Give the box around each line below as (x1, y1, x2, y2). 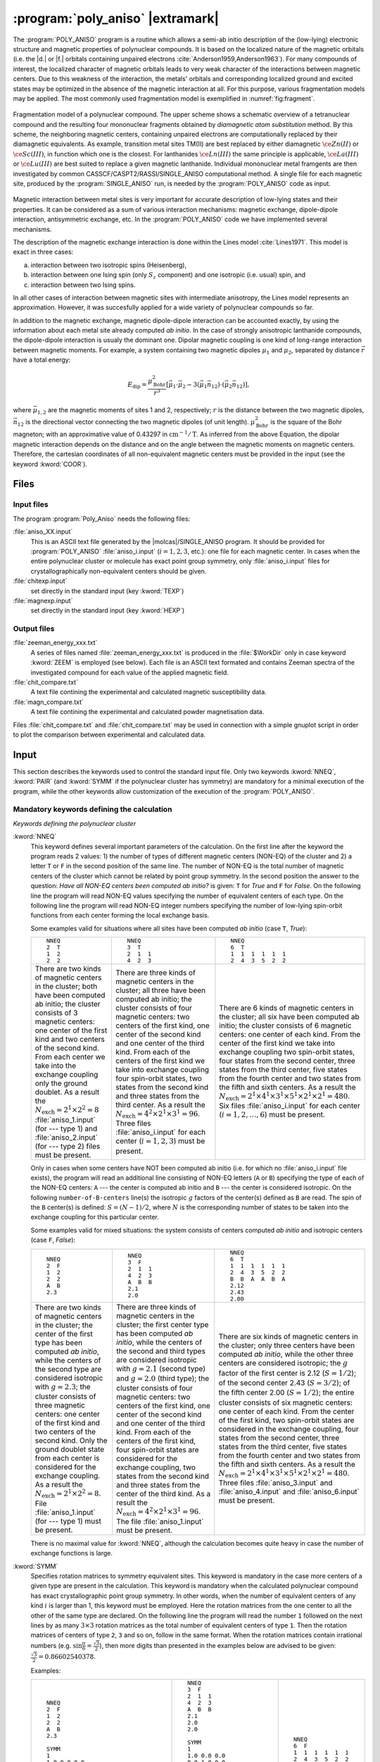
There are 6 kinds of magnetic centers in (219, 1003, 354, 1013)
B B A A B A (229, 1275, 286, 1283)
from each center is (34, 1453, 100, 1463)
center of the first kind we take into (219, 1038, 336, 1048)
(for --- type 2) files (34, 1141, 101, 1151)
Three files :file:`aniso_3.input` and (218, 1478, 334, 1488)
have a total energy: (13, 356, 71, 364)
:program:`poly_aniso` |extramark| (13, 11, 220, 26)
